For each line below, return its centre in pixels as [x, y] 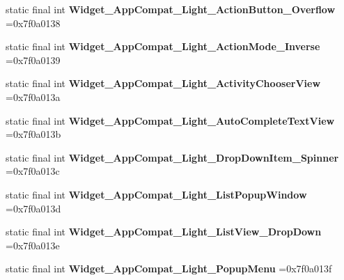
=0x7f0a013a [33, 96]
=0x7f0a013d [33, 208]
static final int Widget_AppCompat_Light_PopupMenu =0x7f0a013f [169, 269]
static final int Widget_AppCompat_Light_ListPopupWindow [156, 194]
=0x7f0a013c [33, 171]
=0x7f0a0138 [33, 23]
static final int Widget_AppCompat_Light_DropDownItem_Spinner [172, 157]
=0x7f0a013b [33, 134]
